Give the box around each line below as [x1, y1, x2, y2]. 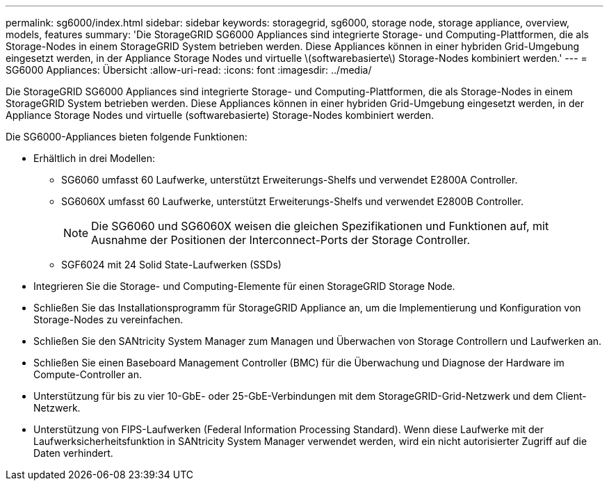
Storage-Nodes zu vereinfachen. [33, 314, 184, 325]
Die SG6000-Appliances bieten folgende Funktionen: [6, 131, 247, 143]
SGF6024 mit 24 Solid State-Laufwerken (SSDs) [61, 259, 282, 270]
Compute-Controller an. [33, 368, 143, 380]
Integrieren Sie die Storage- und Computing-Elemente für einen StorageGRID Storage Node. [33, 280, 455, 292]
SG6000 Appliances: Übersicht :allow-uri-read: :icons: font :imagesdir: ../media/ [6, 64, 372, 76]
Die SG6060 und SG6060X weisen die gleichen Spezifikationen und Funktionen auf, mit [91, 219, 549, 233]
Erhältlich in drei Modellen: [33, 152, 155, 164]
